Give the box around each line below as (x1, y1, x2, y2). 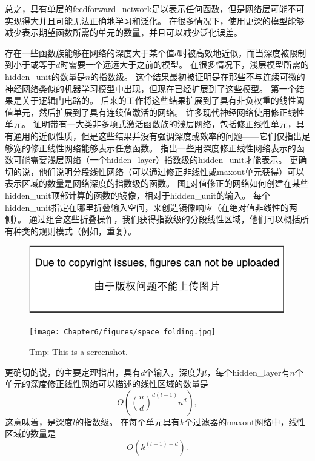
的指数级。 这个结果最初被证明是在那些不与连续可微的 (90, 70, 305, 82)
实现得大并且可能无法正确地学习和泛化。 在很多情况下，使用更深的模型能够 (5, 14, 305, 27)
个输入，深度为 (145, 365, 205, 378)
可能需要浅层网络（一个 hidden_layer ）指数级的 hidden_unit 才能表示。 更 (13, 153, 299, 166)
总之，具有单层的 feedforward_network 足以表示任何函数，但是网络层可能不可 (5, 2, 305, 15)
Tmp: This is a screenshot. (29, 345, 128, 357)
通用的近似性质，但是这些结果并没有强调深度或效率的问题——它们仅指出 (13, 129, 302, 142)
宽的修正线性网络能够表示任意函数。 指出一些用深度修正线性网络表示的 (13, 141, 296, 154)
